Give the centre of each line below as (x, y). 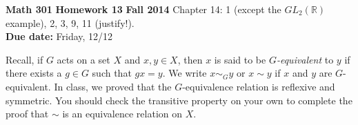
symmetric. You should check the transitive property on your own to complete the (179, 100)
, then (190, 59)
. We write (185, 73)
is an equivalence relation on (122, 114)
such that (112, 73)
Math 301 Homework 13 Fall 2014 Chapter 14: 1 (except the (143, 9)
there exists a (34, 73)
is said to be (240, 59)
